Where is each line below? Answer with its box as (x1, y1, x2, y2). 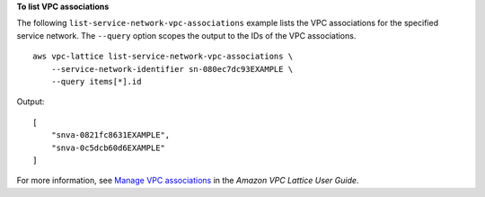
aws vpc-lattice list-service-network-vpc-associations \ (32, 51, 294, 62)
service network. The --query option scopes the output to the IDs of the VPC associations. (16, 30, 357, 40)
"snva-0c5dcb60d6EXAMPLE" (50, 142, 166, 153)
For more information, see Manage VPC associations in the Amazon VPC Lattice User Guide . (16, 175, 359, 186)
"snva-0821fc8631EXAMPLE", (50, 130, 171, 140)
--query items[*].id (50, 76, 142, 86)
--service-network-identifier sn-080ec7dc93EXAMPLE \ (50, 64, 294, 74)
